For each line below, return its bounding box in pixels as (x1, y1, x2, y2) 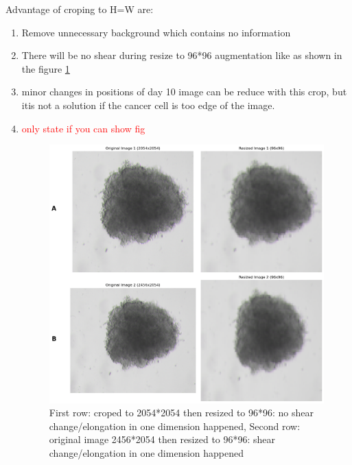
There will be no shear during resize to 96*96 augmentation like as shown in (21, 48, 342, 62)
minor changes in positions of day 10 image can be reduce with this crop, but (21, 84, 347, 99)
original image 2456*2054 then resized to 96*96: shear (49, 432, 276, 446)
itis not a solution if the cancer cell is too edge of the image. (21, 97, 275, 112)
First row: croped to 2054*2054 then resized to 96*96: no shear (49, 405, 314, 420)
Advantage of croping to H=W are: (5, 2, 154, 16)
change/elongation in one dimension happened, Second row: (49, 418, 301, 433)
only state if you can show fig (21, 121, 145, 135)
